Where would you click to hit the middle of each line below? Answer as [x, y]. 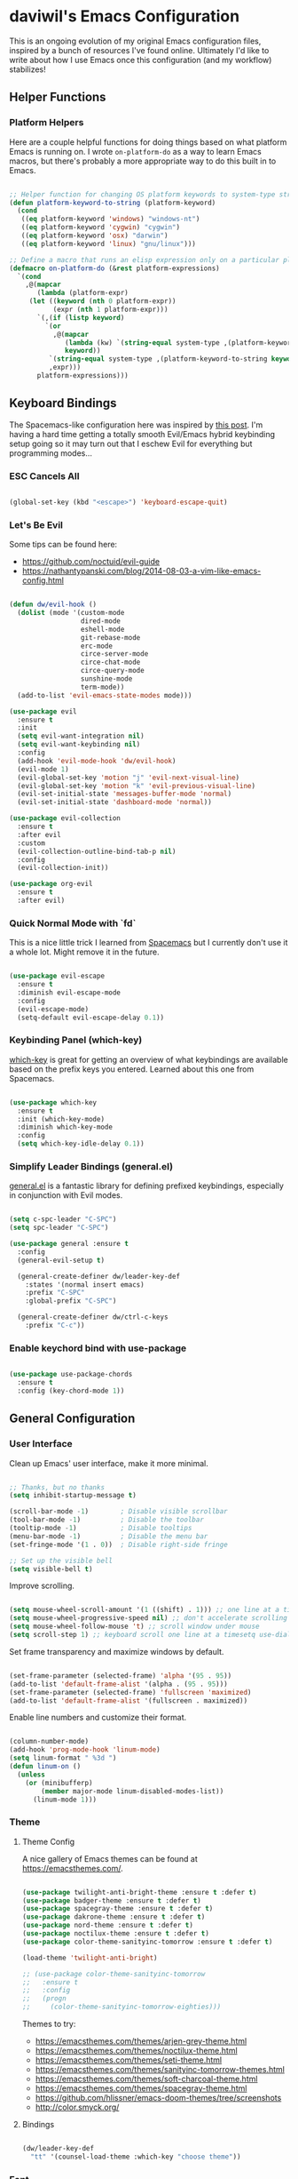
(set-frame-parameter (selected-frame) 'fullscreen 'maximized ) [130, 1692]
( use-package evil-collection [65, 818]
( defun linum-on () [45, 1767]
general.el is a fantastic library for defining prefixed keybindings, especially [146, 1186]
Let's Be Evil [36, 524]
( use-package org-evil [51, 884]
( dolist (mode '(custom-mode [71, 613]
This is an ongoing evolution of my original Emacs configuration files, [135, 41]
